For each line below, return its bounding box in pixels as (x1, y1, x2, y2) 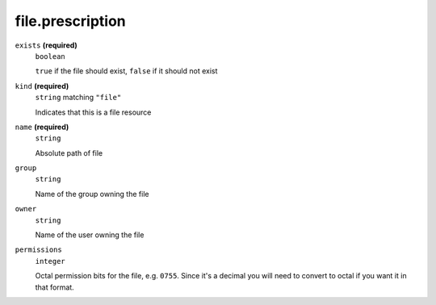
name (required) (15, 122, 69, 132)
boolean (35, 52, 66, 61)
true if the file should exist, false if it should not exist (35, 66, 218, 76)
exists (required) (15, 40, 78, 50)
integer (35, 257, 66, 265)
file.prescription (15, 12, 126, 30)
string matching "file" (35, 93, 122, 102)
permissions (15, 245, 62, 254)
